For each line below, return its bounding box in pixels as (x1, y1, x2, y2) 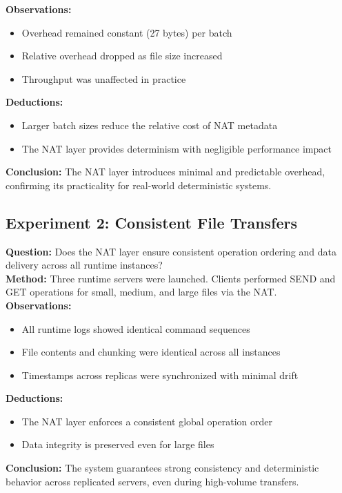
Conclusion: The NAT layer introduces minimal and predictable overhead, (6, 164, 325, 179)
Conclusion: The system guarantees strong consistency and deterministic (6, 461, 319, 475)
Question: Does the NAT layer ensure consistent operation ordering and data (6, 244, 336, 258)
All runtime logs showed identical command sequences (21, 321, 250, 336)
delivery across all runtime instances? (6, 258, 163, 272)
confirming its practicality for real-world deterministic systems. (6, 177, 272, 192)
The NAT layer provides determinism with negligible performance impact (21, 141, 332, 155)
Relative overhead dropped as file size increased (21, 48, 223, 63)
